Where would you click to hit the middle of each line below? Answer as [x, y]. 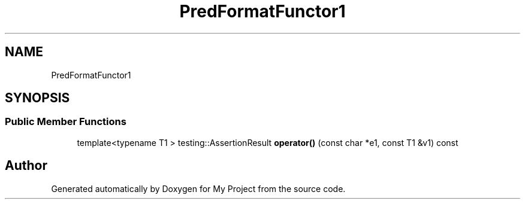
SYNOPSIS [37, 98]
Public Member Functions [66, 122]
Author [26, 166]
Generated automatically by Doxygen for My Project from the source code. [198, 188]
